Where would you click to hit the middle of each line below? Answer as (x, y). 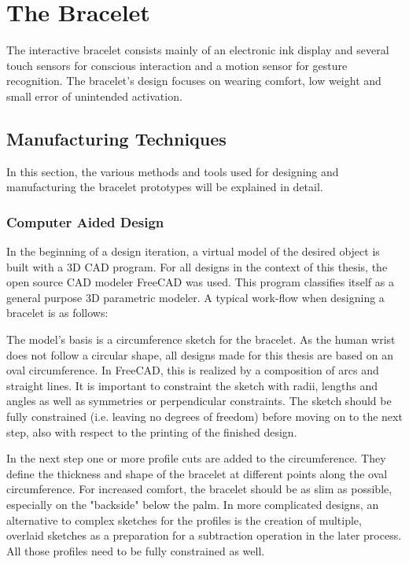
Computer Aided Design (85, 221)
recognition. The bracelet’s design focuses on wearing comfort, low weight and (194, 81)
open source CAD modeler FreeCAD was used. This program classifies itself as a (200, 282)
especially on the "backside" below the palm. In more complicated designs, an (193, 505)
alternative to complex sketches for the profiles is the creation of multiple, (184, 520)
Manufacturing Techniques (116, 138)
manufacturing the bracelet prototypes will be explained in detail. (165, 187)
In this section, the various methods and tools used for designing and (173, 171)
